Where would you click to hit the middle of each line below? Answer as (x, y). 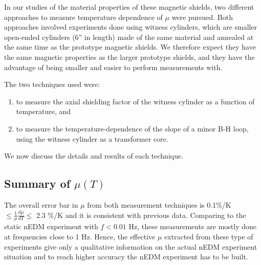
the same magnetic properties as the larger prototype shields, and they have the (129, 57)
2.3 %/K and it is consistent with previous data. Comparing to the (141, 215)
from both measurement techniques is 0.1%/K (159, 204)
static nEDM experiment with (51, 226)
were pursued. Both (202, 17)
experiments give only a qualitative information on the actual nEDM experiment (131, 246)
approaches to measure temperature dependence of (83, 17)
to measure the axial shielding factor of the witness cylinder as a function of (135, 101)
